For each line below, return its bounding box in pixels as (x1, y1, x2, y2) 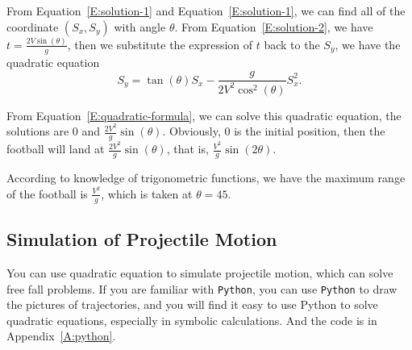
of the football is (6, 185, 88, 202)
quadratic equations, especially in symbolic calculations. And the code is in (6, 311, 377, 328)
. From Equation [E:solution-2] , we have (174, 18, 373, 35)
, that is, (166, 140, 209, 157)
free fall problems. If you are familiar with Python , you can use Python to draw (6, 280, 397, 297)
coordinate (6, 18, 59, 35)
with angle (114, 18, 166, 35)
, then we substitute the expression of (67, 35, 253, 52)
